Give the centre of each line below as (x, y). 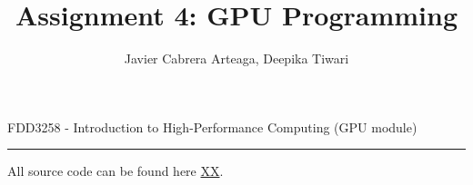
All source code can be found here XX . (116, 171)
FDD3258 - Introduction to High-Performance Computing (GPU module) (212, 127)
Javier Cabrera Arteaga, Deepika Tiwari (236, 58)
